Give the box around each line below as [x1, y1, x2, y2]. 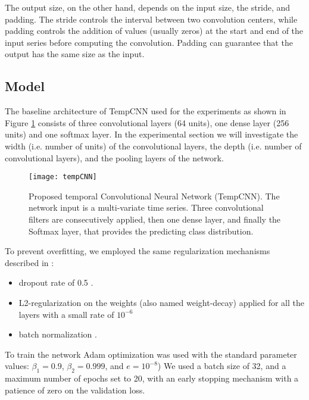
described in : [5, 256, 54, 268]
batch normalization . [18, 328, 97, 340]
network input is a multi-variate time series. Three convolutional [29, 201, 264, 214]
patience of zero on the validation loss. [5, 383, 145, 396]
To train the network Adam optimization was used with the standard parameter [5, 348, 297, 360]
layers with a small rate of [18, 308, 114, 320]
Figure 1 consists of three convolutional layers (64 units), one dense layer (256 [5, 116, 289, 129]
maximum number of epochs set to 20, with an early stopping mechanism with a [5, 372, 299, 385]
